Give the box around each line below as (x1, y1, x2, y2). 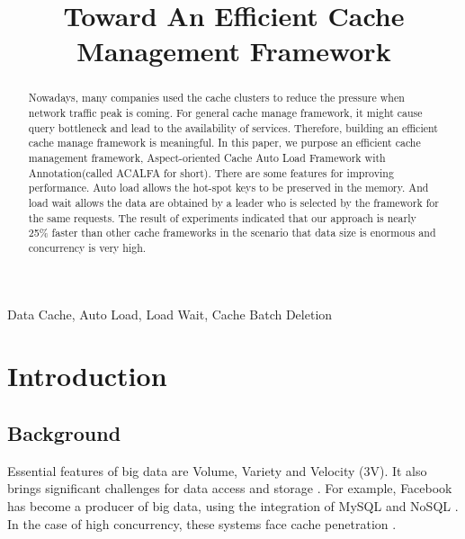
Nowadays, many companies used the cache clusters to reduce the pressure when (28, 90, 405, 105)
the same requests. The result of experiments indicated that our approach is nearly (28, 210, 416, 225)
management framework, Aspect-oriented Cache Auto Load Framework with (28, 149, 386, 165)
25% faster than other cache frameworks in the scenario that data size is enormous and (28, 225, 436, 240)
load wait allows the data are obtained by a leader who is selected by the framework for (28, 194, 439, 210)
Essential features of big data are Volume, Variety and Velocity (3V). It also (7, 461, 427, 480)
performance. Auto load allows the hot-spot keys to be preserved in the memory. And (28, 180, 429, 195)
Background (7, 418, 121, 446)
